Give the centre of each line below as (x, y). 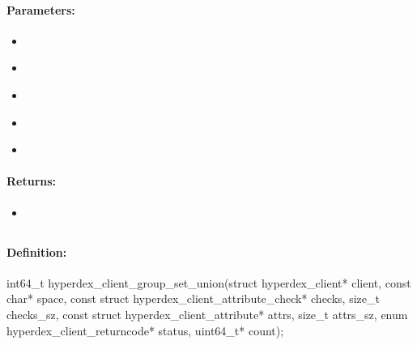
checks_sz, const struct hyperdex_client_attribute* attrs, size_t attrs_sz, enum (207, 314)
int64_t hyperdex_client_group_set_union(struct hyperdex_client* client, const (209, 282)
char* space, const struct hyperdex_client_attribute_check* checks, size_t (193, 298)
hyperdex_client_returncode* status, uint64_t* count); (145, 330)
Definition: (37, 251)
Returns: (32, 181)
